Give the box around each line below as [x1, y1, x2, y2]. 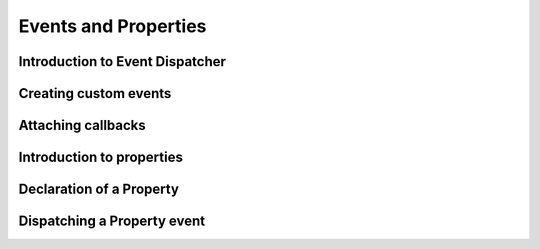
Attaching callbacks [18, 117, 147, 134]
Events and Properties [18, 15, 207, 37]
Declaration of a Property [18, 181, 180, 198]
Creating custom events [18, 85, 172, 102]
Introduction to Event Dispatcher [18, 53, 227, 70]
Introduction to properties [18, 149, 184, 166]
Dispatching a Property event [18, 213, 205, 230]
